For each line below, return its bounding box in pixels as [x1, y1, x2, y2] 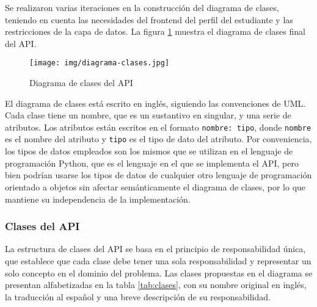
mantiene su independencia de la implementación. [5, 192, 191, 205]
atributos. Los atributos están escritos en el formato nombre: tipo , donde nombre [5, 120, 312, 133]
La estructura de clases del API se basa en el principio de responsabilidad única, [5, 242, 306, 255]
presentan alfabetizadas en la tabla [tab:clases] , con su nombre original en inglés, [5, 278, 307, 291]
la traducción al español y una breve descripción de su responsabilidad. [5, 290, 271, 303]
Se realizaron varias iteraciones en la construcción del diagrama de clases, [5, 1, 279, 13]
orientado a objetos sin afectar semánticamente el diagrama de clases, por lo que [5, 180, 306, 193]
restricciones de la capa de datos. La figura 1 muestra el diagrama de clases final [5, 25, 305, 38]
